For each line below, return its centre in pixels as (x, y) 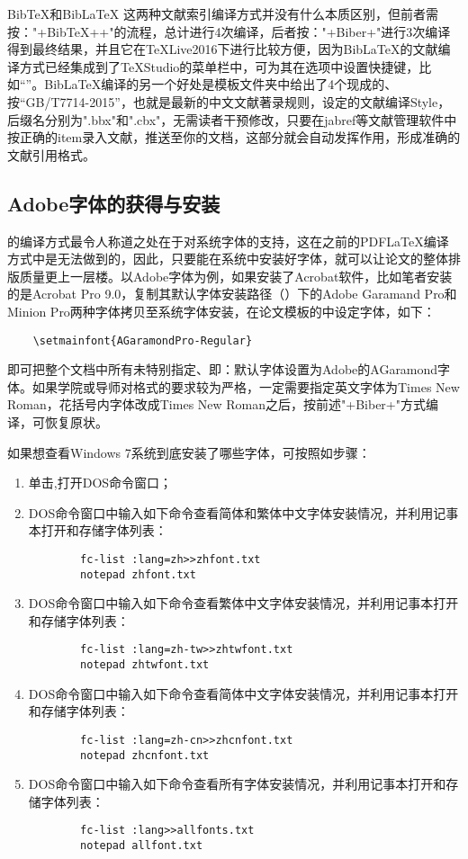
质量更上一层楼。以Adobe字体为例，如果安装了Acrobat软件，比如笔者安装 (236, 276)
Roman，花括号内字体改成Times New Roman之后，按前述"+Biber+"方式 (216, 404)
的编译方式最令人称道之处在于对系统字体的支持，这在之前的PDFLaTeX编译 (228, 241)
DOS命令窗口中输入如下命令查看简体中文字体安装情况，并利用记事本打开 (243, 693)
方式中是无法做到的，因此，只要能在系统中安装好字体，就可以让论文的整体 (228, 259)
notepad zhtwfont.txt (145, 665)
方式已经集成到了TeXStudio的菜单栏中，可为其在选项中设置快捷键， (219, 66)
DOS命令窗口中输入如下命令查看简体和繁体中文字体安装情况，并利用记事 (243, 512)
